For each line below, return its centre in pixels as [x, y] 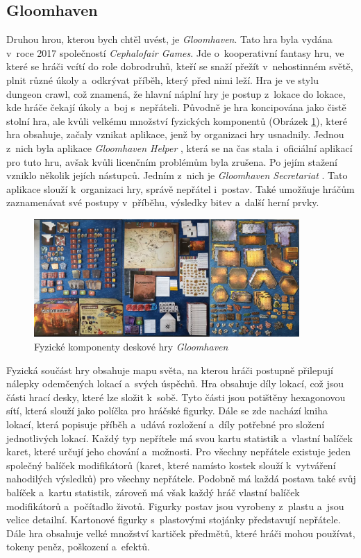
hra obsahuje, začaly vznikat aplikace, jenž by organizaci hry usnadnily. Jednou [175, 134]
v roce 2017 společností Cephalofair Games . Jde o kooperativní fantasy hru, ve [175, 52]
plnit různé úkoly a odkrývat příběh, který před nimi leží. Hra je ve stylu [162, 79]
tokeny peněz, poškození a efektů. [78, 547]
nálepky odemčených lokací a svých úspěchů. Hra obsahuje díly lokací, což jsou [175, 383]
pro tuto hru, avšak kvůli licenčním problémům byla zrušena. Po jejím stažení [172, 161]
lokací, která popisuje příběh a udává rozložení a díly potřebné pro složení [166, 424]
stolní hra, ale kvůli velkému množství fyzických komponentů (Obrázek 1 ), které [177, 120]
